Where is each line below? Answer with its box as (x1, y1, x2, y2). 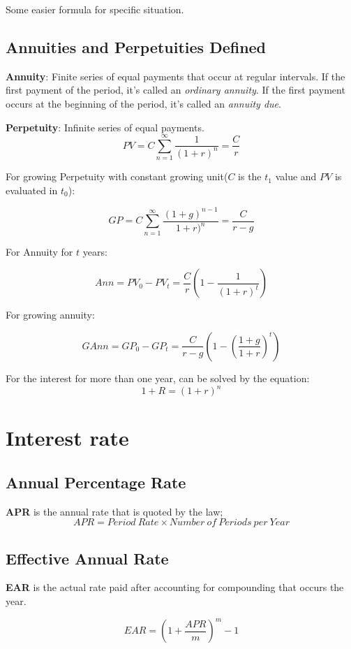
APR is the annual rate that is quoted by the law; (6, 504, 223, 518)
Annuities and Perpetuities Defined (6, 36, 267, 57)
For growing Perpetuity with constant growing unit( (6, 169, 228, 184)
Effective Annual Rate (6, 547, 169, 569)
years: (82, 244, 107, 258)
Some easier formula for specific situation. (6, 2, 184, 16)
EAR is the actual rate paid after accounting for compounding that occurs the (6, 580, 344, 595)
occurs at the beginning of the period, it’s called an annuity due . (6, 96, 281, 110)
